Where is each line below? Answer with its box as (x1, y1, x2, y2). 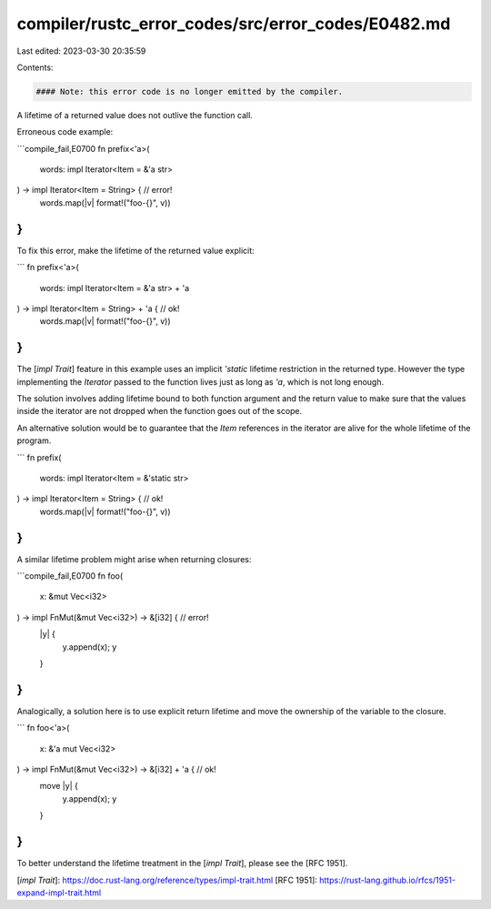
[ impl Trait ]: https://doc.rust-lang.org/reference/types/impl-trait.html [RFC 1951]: (16, 874, 318, 885)
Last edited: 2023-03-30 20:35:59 (16, 45, 146, 56)
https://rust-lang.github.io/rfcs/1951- (319, 874, 456, 885)
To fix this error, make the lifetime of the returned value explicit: (16, 245, 255, 256)
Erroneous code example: (16, 126, 114, 137)
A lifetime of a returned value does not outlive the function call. (16, 109, 254, 120)
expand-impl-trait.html (16, 887, 102, 898)
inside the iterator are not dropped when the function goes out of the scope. (16, 406, 303, 417)
